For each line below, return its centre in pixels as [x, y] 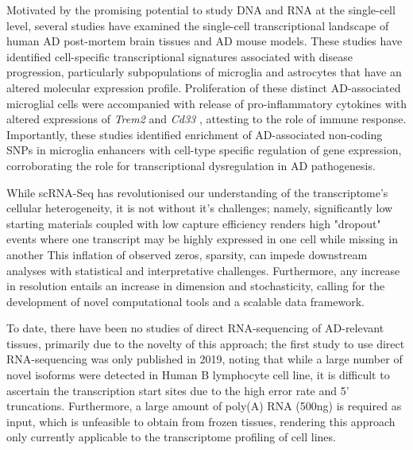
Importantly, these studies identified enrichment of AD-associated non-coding [195, 134]
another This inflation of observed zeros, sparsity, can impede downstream [187, 254]
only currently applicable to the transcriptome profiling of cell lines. [171, 437]
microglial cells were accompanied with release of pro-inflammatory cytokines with [207, 103]
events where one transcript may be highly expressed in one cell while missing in [202, 239]
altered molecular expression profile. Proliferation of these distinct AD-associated [204, 87]
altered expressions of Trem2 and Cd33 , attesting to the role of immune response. [206, 119]
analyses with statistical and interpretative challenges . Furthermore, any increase [203, 270]
